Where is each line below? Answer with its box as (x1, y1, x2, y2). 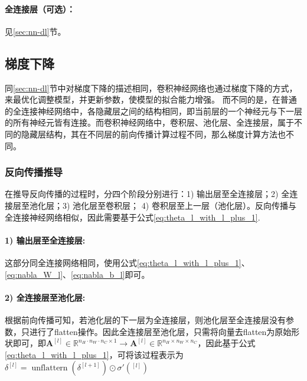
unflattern (31, 364, 68, 373)
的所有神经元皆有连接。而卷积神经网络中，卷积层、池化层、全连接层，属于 (5, 116, 294, 129)
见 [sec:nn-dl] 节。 (5, 25, 66, 37)
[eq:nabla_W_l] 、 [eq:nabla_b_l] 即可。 (5, 268, 150, 280)
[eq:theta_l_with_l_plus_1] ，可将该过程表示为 (5, 348, 184, 360)
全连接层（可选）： (5, 2, 75, 15)
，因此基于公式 (197, 337, 256, 349)
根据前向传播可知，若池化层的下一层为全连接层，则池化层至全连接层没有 (5, 313, 286, 326)
